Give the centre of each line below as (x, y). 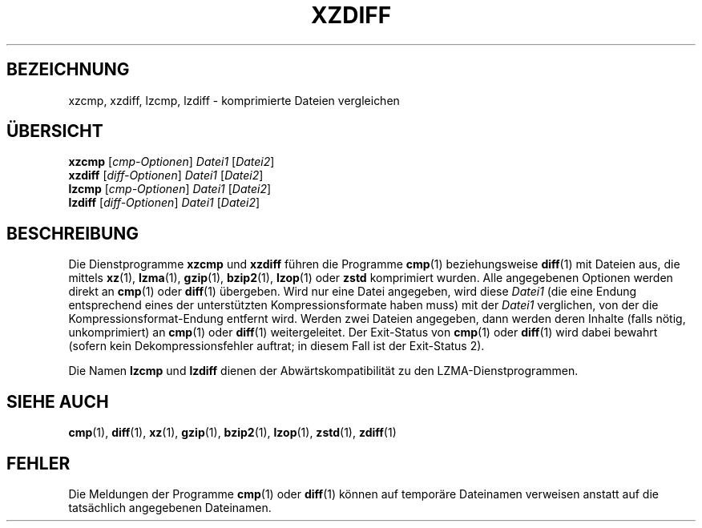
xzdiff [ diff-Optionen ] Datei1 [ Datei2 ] (166, 175)
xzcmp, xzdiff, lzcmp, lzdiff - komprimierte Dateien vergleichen (234, 100)
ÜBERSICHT (55, 131)
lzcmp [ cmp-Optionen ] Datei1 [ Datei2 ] (170, 189)
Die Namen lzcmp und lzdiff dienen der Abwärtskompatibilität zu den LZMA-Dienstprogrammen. (323, 371)
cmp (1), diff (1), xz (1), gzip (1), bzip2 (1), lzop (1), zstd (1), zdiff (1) (232, 433)
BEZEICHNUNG (68, 70)
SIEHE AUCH (58, 401)
